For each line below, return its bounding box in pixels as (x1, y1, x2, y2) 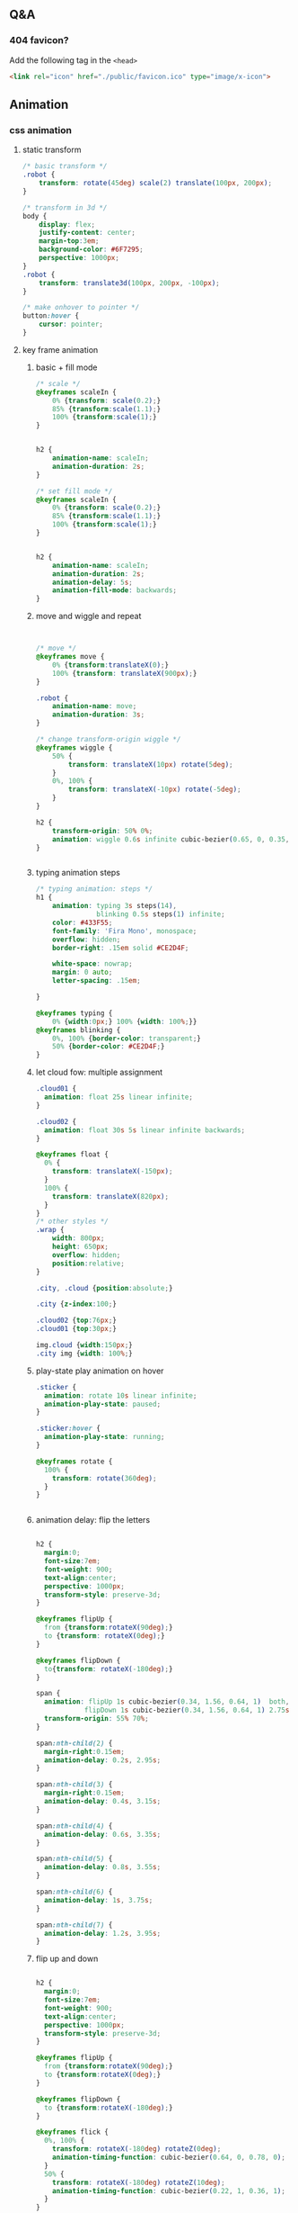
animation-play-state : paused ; (43, 1399, 162, 1408)
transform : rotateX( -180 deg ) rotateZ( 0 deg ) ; (52, 2145, 222, 2154)
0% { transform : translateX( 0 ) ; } (52, 661, 169, 670)
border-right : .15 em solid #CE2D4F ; (52, 943, 189, 952)
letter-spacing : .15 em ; (52, 976, 141, 985)
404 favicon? (9, 34, 69, 47)
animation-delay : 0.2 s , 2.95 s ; (43, 1755, 162, 1765)
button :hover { (22, 311, 80, 320)
